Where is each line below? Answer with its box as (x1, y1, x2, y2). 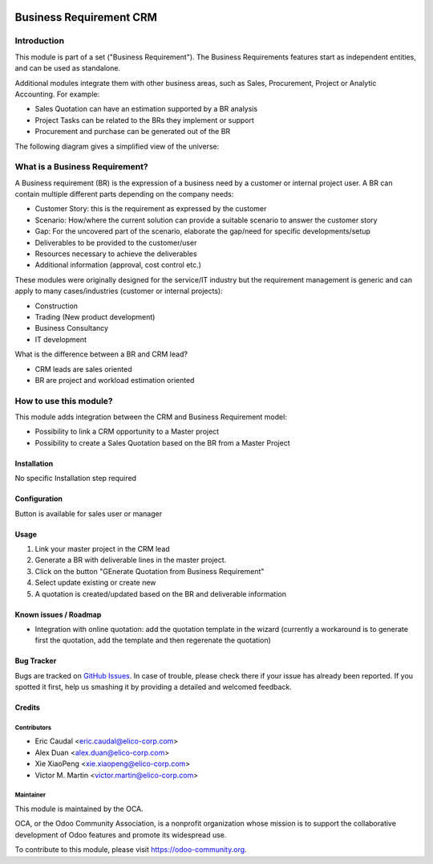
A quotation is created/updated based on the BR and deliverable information (34, 589, 286, 598)
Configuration (14, 494, 63, 503)
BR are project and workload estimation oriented (34, 375, 195, 385)
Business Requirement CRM (14, 10, 158, 24)
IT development (34, 334, 87, 344)
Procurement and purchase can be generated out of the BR (34, 127, 231, 137)
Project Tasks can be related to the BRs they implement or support (34, 115, 254, 124)
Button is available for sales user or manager (14, 508, 163, 518)
